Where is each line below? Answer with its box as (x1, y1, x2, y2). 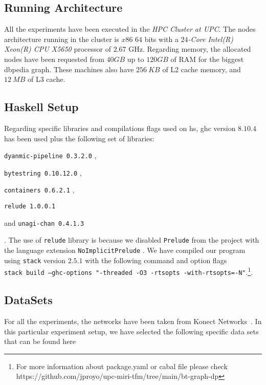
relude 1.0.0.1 (4, 203, 56, 210)
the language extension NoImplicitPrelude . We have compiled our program (4, 245, 246, 255)
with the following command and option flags (85, 254, 227, 265)
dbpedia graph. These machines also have (4, 63, 134, 74)
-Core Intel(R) (188, 33, 234, 44)
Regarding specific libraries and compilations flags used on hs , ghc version (4, 122, 236, 133)
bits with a (144, 33, 179, 44)
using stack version (4, 254, 65, 265)
